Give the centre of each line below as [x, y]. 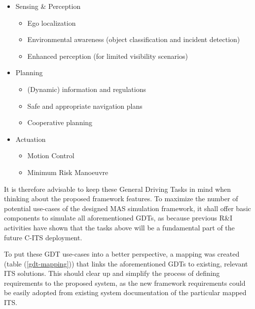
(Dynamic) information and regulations [87, 89]
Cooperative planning [60, 122]
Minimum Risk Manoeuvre [68, 172]
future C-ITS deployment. [43, 237]
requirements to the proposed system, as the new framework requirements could [125, 283]
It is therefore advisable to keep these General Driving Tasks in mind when [118, 189]
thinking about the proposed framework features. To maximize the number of [121, 199]
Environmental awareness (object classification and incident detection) [134, 39]
